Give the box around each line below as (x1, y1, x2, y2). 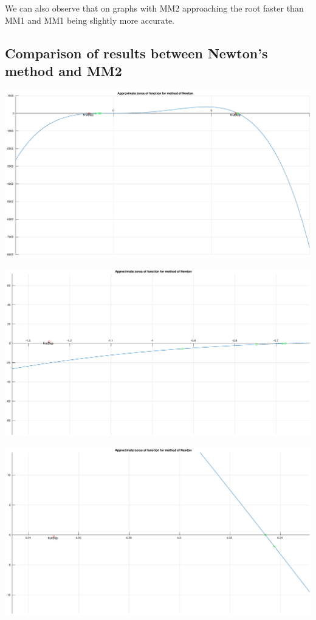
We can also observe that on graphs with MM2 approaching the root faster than (5, 2, 304, 14)
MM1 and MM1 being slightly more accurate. (5, 13, 175, 26)
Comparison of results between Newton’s (5, 43, 268, 62)
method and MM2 (5, 61, 122, 80)
